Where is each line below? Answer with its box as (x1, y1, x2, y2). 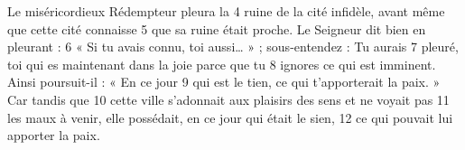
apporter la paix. (7, 126, 100, 145)
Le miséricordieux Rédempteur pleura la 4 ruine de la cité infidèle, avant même (7, 2, 445, 20)
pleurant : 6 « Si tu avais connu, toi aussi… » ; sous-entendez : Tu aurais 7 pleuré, (7, 37, 459, 56)
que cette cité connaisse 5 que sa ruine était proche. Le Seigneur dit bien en (7, 19, 426, 38)
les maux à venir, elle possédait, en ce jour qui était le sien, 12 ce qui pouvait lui (7, 108, 453, 127)
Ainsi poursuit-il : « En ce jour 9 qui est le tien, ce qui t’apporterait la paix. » (7, 72, 441, 91)
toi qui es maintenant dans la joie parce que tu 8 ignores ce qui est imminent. (7, 54, 436, 73)
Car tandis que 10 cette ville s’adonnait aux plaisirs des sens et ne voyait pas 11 (7, 89, 450, 108)
